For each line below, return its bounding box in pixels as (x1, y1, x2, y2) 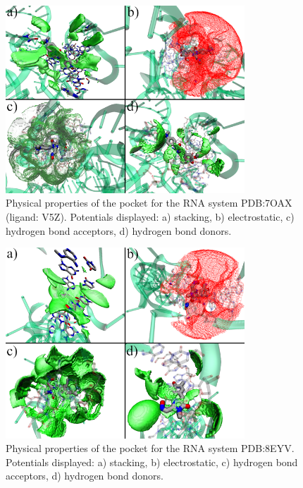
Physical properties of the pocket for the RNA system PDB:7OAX (6, 195, 292, 210)
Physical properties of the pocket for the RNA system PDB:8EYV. (6, 441, 295, 456)
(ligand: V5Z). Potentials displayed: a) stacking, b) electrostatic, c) (6, 209, 295, 224)
